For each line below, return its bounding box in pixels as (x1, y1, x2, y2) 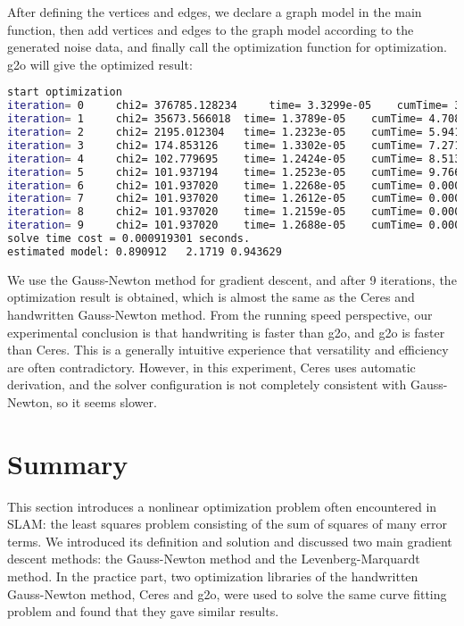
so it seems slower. (56, 392, 157, 411)
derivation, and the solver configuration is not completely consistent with (7, 375, 407, 394)
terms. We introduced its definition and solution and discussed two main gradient (7, 531, 452, 550)
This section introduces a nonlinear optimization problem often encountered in (7, 497, 437, 515)
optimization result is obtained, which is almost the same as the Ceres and (7, 288, 415, 306)
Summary (7, 445, 128, 481)
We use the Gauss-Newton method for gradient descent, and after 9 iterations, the (7, 270, 457, 288)
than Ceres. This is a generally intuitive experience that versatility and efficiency (7, 340, 449, 359)
